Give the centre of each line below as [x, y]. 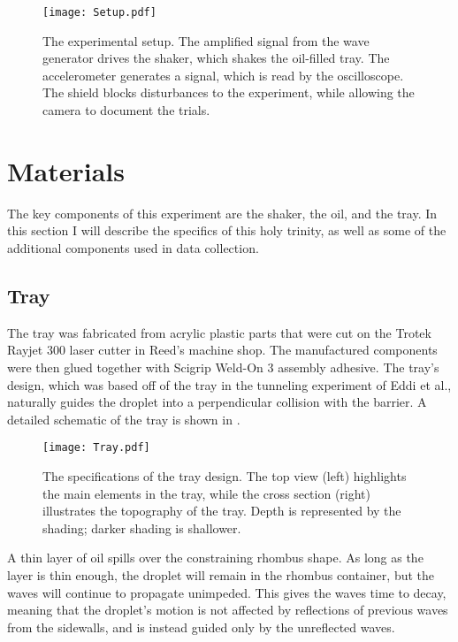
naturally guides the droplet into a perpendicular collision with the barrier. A [217, 402]
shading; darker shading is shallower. [142, 527]
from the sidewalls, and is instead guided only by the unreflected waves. [201, 627]
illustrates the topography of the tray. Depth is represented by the [222, 511]
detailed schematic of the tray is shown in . [124, 419]
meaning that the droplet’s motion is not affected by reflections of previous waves [228, 610]
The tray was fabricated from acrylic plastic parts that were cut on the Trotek [219, 332]
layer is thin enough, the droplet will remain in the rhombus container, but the [221, 574]
